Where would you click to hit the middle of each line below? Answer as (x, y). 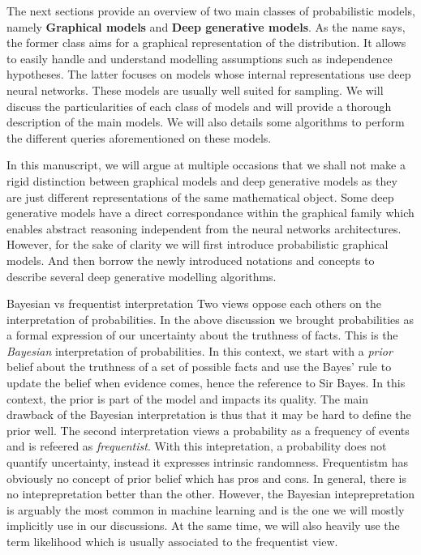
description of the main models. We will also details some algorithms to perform (206, 122)
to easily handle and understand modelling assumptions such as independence (200, 58)
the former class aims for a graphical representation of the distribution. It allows (206, 43)
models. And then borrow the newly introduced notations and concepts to (191, 260)
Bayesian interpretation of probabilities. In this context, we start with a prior (200, 350)
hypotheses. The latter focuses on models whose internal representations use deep (209, 74)
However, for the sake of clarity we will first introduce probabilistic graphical (198, 244)
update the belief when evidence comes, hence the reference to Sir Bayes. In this (206, 383)
